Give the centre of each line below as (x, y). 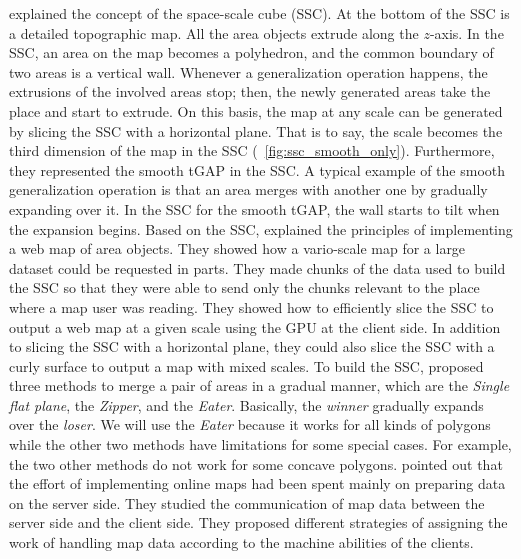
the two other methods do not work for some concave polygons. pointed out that (256, 463)
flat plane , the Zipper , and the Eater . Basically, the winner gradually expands (246, 404)
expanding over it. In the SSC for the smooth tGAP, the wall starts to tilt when (254, 208)
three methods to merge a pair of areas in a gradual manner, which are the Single (259, 385)
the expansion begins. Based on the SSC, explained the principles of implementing (261, 228)
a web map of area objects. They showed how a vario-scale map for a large (237, 248)
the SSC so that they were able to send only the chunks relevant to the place (244, 287)
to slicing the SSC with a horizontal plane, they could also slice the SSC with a (252, 346)
